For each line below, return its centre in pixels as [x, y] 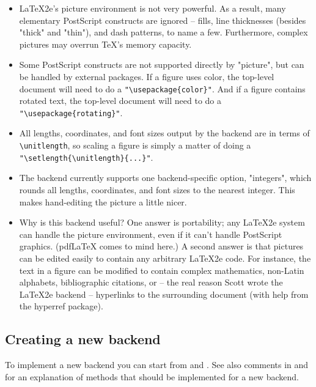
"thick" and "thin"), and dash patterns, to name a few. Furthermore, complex [164, 32]
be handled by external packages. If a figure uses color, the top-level [147, 76]
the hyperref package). [61, 306]
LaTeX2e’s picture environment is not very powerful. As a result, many [152, 8]
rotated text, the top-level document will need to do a [120, 101]
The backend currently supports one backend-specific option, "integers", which [165, 178]
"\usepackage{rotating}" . [71, 112]
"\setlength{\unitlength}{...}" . [86, 157]
